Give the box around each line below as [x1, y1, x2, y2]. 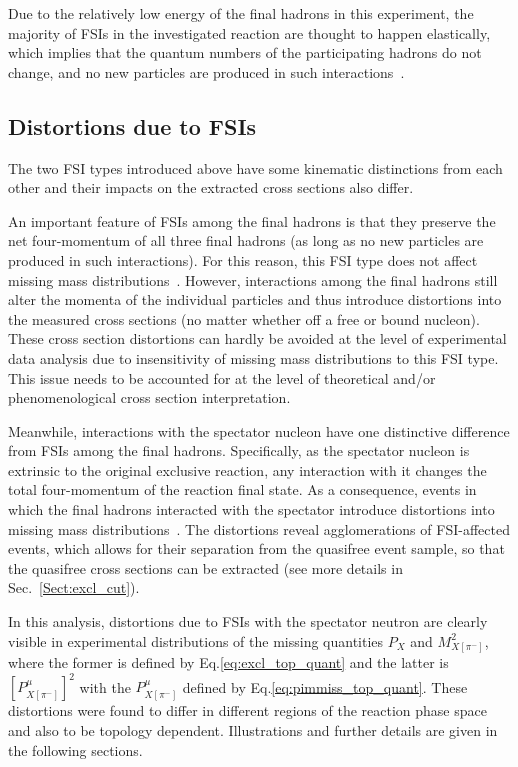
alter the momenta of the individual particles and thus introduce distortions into [8, 289, 502, 310]
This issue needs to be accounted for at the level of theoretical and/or [8, 367, 436, 388]
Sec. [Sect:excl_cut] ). [8, 577, 140, 598]
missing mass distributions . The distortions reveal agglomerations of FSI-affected [8, 518, 510, 539]
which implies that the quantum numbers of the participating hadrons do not [8, 42, 482, 63]
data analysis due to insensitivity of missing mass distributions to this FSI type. [8, 347, 499, 368]
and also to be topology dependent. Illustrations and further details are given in [8, 720, 498, 741]
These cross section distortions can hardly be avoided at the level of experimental [8, 328, 507, 349]
